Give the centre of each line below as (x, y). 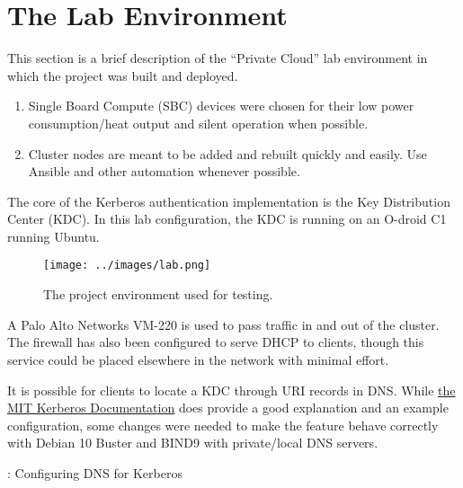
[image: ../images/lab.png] (127, 266)
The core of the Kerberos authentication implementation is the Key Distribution (229, 201)
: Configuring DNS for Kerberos (95, 472)
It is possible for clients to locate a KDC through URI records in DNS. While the (231, 390)
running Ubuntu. (53, 236)
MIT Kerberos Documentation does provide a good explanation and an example (228, 408)
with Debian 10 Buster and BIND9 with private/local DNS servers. (193, 443)
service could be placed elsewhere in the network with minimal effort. (198, 359)
